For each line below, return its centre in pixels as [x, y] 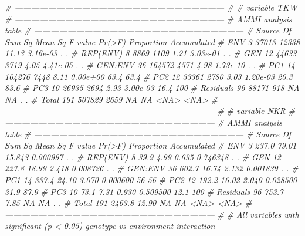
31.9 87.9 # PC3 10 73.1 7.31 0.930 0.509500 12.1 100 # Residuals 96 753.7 [144, 191]
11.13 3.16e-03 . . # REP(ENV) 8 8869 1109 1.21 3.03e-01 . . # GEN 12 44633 [151, 53]
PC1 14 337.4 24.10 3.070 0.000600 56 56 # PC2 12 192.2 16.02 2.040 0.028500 [151, 179]
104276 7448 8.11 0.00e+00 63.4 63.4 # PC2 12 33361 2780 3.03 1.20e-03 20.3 [149, 76]
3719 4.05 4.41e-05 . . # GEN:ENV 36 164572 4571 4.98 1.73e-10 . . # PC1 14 [150, 64]
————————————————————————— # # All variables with [152, 214]
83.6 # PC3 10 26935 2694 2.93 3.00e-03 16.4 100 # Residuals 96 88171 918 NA [152, 88]
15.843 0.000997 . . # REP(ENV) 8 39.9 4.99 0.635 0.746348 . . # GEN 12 [143, 156]
